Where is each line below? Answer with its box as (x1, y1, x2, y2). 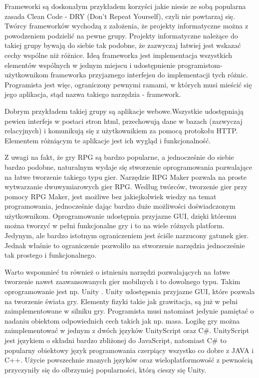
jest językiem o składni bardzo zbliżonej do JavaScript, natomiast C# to (4, 335, 227, 345)
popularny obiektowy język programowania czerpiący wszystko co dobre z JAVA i (4, 345, 254, 355)
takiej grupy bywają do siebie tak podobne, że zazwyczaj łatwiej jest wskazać (4, 40, 241, 50)
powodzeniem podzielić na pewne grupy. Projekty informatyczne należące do (4, 30, 238, 40)
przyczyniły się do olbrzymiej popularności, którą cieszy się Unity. (4, 364, 207, 375)
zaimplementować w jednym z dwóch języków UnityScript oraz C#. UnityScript (4, 325, 250, 336)
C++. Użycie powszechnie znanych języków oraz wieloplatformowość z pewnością (4, 355, 253, 365)
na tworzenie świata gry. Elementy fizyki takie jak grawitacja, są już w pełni (4, 296, 238, 306)
